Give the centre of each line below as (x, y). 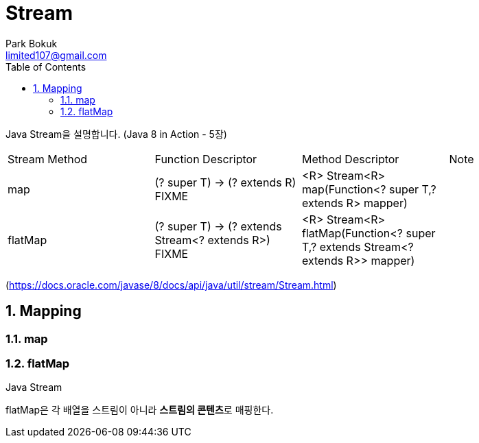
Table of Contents (46, 67)
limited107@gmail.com (56, 55)
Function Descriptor (206, 159)
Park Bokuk (32, 43)
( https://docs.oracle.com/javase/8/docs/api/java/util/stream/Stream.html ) (171, 285)
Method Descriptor (351, 159)
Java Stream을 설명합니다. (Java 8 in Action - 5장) (116, 134)
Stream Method (48, 159)
